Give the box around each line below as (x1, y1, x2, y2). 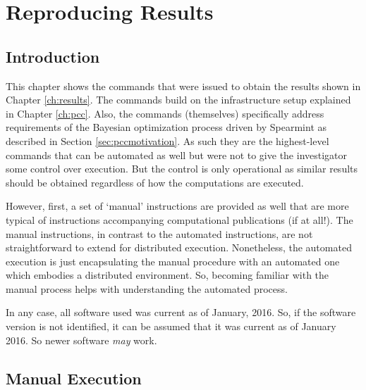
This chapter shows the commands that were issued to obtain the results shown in (6, 78, 361, 93)
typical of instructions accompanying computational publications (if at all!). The (6, 212, 353, 227)
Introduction (6, 45, 100, 67)
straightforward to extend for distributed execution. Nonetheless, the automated (6, 240, 352, 255)
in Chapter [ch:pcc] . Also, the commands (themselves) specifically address (6, 106, 324, 120)
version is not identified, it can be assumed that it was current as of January (6, 319, 336, 334)
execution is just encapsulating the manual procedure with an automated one (6, 253, 340, 268)
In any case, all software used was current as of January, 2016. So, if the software (6, 305, 356, 320)
